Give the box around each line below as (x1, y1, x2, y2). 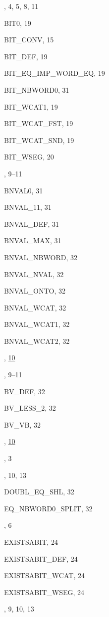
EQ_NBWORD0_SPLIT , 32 (4, 503, 93, 513)
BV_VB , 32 (4, 419, 41, 430)
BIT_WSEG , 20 (4, 152, 54, 162)
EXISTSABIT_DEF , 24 (4, 553, 78, 564)
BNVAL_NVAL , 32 (4, 269, 64, 279)
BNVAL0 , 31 (4, 185, 43, 195)
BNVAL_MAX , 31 (4, 235, 61, 246)
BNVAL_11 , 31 (4, 202, 52, 212)
